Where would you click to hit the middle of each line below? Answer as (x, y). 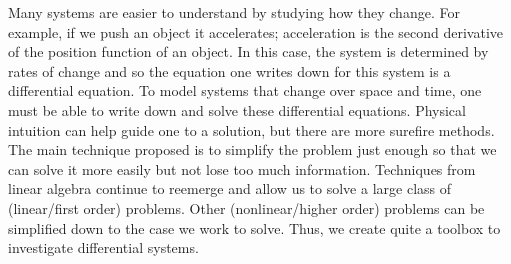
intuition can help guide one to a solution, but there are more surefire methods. (251, 129)
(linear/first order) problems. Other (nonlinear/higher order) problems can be (246, 207)
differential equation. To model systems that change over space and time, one (245, 90)
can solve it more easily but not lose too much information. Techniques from (242, 168)
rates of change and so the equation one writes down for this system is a (229, 70)
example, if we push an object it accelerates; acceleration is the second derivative (256, 31)
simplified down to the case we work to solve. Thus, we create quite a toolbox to (254, 227)
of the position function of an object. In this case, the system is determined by (248, 51)
